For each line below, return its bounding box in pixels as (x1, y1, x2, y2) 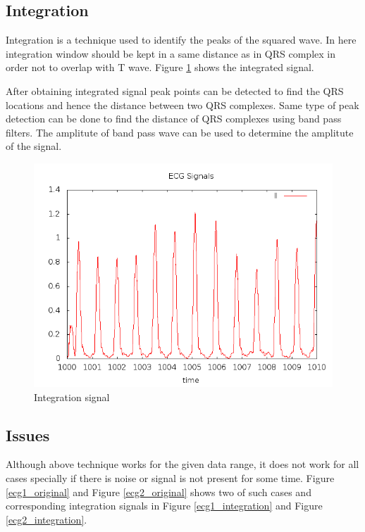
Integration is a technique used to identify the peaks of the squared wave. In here (6, 32, 357, 47)
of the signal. (6, 139, 62, 153)
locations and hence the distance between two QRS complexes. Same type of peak (6, 97, 359, 112)
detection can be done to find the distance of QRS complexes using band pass (6, 111, 342, 126)
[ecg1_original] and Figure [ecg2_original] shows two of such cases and (6, 484, 311, 499)
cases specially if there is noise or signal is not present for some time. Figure (6, 470, 335, 485)
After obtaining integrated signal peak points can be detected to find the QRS (6, 83, 344, 98)
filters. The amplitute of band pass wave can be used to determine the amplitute (6, 125, 354, 139)
